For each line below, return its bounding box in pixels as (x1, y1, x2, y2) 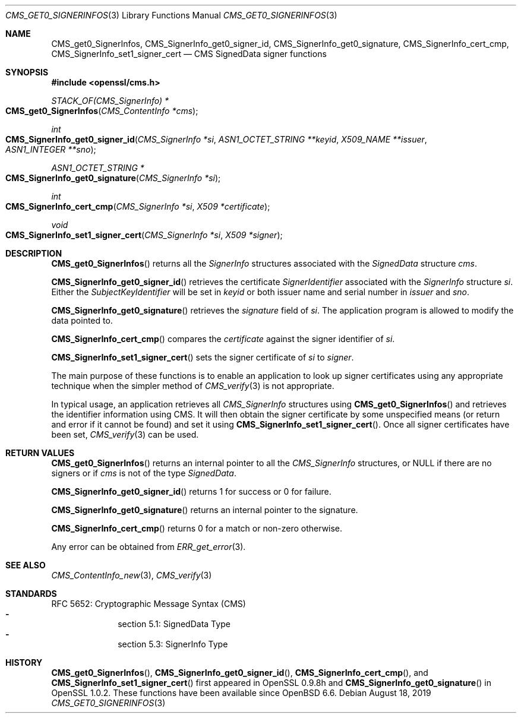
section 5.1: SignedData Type (118, 619, 230, 629)
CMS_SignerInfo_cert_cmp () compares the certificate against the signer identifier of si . (51, 334, 395, 344)
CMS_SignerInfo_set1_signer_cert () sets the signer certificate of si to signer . (51, 352, 354, 362)
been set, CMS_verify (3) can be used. (51, 429, 199, 439)
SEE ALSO (5, 560, 46, 570)
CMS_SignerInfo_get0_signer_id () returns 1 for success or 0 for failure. (51, 486, 331, 496)
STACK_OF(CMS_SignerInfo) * (51, 96, 169, 106)
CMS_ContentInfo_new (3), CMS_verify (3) (51, 570, 212, 580)
